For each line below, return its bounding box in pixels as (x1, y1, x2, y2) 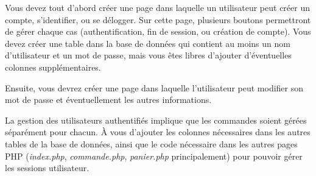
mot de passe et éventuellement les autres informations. (5, 93, 212, 106)
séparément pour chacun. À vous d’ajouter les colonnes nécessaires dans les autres (5, 125, 311, 138)
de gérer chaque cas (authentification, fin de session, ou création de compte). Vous (5, 25, 311, 38)
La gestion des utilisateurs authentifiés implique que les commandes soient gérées (5, 113, 307, 126)
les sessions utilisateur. (5, 161, 90, 174)
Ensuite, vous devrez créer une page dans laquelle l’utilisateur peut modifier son (5, 81, 304, 94)
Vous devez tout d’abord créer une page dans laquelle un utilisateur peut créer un (5, 1, 310, 13)
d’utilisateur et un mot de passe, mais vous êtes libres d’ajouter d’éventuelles (5, 49, 292, 62)
